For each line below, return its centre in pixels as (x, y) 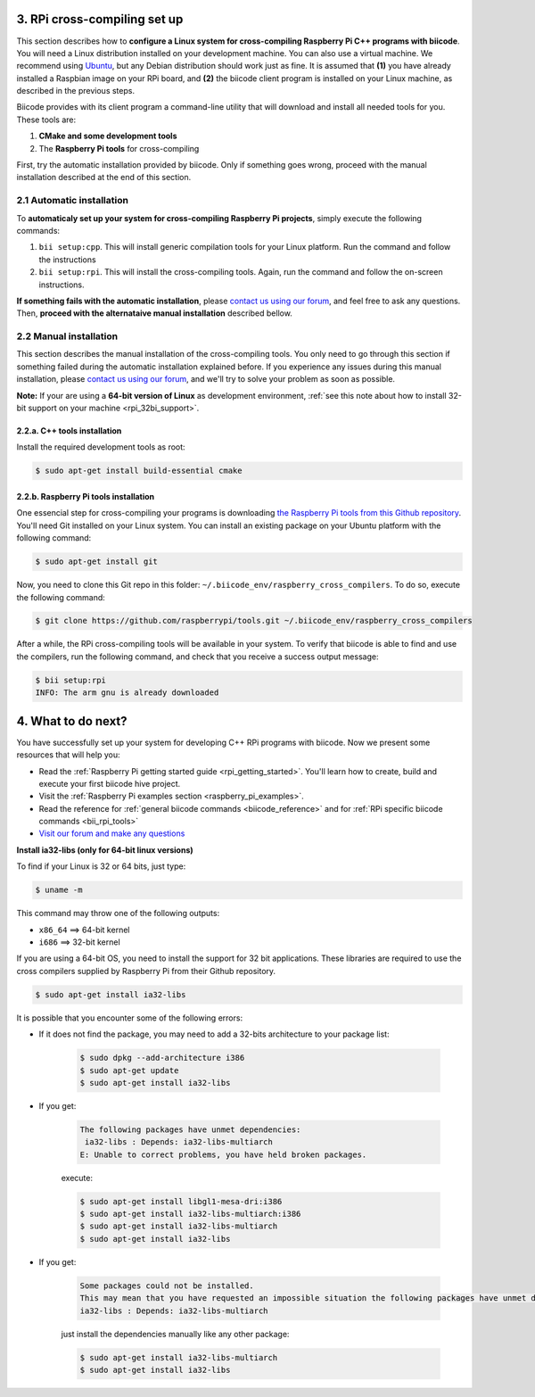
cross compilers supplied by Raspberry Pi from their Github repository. (146, 971)
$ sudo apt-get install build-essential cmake (139, 471)
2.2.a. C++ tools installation (69, 431)
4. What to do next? (72, 721)
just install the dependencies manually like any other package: (175, 1334)
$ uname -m (59, 890)
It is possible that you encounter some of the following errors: (130, 1018)
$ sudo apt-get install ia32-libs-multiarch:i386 (190, 1214)
